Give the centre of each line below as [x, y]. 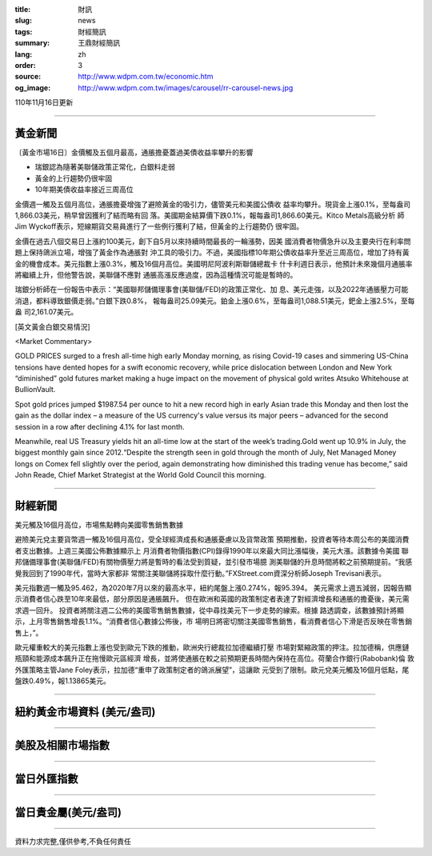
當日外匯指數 [46, 779]
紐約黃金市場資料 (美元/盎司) [85, 712]
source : [28, 77]
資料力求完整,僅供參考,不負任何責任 [73, 841]
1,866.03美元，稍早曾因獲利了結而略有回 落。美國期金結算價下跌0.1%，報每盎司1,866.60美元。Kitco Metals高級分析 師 [210, 215]
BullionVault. [35, 390]
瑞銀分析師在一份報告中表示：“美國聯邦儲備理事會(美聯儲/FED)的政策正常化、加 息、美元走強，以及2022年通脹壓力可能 [212, 290]
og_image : [33, 87]
